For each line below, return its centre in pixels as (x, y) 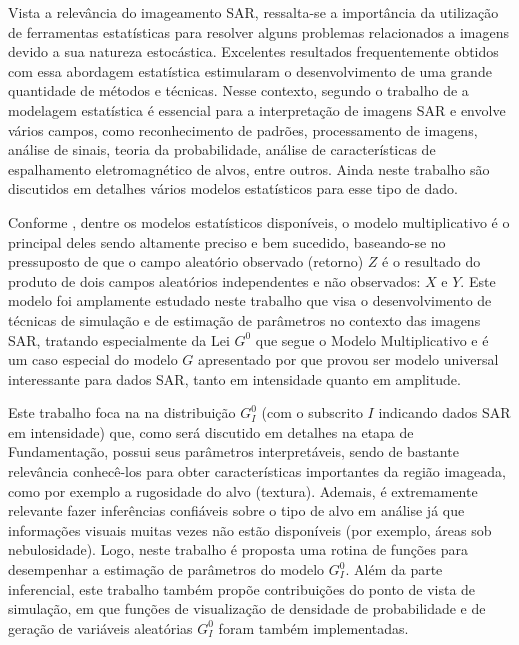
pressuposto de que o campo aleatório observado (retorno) (186, 261)
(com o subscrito (312, 412)
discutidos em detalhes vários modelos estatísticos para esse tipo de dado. (233, 188)
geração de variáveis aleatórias (100, 627)
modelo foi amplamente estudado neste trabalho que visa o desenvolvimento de (250, 300)
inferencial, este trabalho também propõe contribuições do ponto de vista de (242, 588)
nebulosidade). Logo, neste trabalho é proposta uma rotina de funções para (238, 549)
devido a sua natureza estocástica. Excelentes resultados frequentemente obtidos (253, 51)
